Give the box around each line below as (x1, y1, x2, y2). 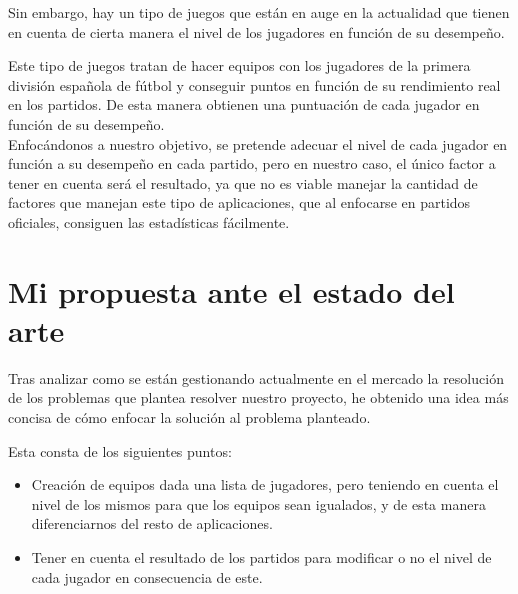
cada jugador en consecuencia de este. (31, 566, 263, 587)
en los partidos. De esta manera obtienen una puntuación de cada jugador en (8, 94, 480, 115)
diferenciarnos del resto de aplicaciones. (31, 513, 273, 534)
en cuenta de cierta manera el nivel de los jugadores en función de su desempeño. (8, 21, 505, 42)
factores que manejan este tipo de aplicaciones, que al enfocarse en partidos (8, 192, 471, 213)
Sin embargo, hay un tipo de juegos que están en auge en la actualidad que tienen (8, 2, 510, 22)
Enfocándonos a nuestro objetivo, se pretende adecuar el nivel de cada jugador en (8, 133, 508, 154)
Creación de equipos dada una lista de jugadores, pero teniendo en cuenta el (31, 474, 499, 495)
